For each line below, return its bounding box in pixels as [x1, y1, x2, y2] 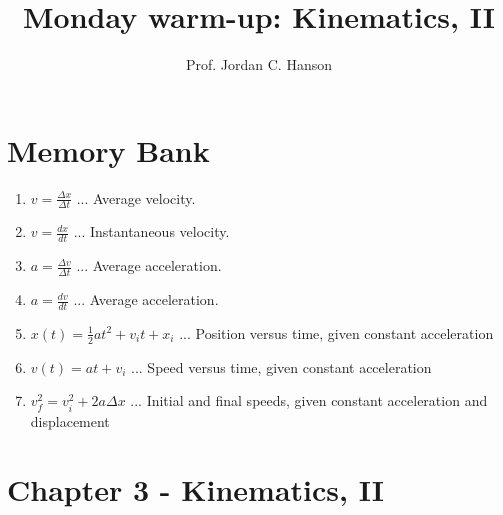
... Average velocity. [76, 187, 196, 208]
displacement [30, 410, 110, 431]
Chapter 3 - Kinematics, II [7, 469, 384, 510]
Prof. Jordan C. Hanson [185, 54, 333, 75]
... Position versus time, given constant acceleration [179, 322, 494, 343]
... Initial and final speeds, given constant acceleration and [130, 390, 488, 411]
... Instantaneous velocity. [73, 221, 230, 242]
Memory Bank [7, 129, 210, 170]
